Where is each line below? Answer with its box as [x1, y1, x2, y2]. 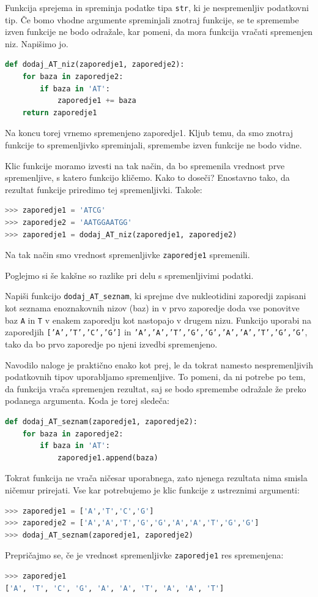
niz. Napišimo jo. [5, 37, 68, 50]
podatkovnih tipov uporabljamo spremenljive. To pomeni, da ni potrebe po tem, [5, 370, 306, 383]
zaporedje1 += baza [57, 96, 136, 105]
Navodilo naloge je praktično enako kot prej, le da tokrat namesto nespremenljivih [5, 358, 313, 371]
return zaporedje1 [22, 108, 97, 117]
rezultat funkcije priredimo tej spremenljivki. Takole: [5, 183, 202, 196]
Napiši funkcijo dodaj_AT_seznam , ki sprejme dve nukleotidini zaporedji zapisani [5, 289, 306, 302]
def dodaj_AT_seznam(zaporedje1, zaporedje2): [5, 417, 198, 426]
